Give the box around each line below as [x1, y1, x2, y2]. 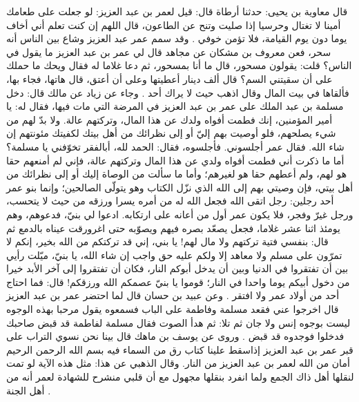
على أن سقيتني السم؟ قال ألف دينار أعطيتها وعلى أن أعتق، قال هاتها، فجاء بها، [6, 71, 333, 86]
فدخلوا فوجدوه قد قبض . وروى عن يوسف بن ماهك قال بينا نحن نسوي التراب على [6, 329, 345, 343]
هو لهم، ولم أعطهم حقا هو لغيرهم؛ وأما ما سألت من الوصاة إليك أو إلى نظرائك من [6, 166, 347, 181]
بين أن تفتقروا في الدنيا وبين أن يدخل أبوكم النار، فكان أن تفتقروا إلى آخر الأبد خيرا [6, 261, 349, 276]
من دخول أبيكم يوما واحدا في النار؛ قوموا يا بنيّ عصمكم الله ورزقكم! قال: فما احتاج [6, 274, 350, 289]
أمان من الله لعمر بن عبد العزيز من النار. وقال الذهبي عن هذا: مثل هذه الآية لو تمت [6, 356, 350, 370]
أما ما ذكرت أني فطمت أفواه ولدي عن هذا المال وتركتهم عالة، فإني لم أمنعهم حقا [6, 153, 345, 167]
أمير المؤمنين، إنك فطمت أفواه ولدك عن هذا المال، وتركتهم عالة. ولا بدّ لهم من [6, 112, 333, 126]
